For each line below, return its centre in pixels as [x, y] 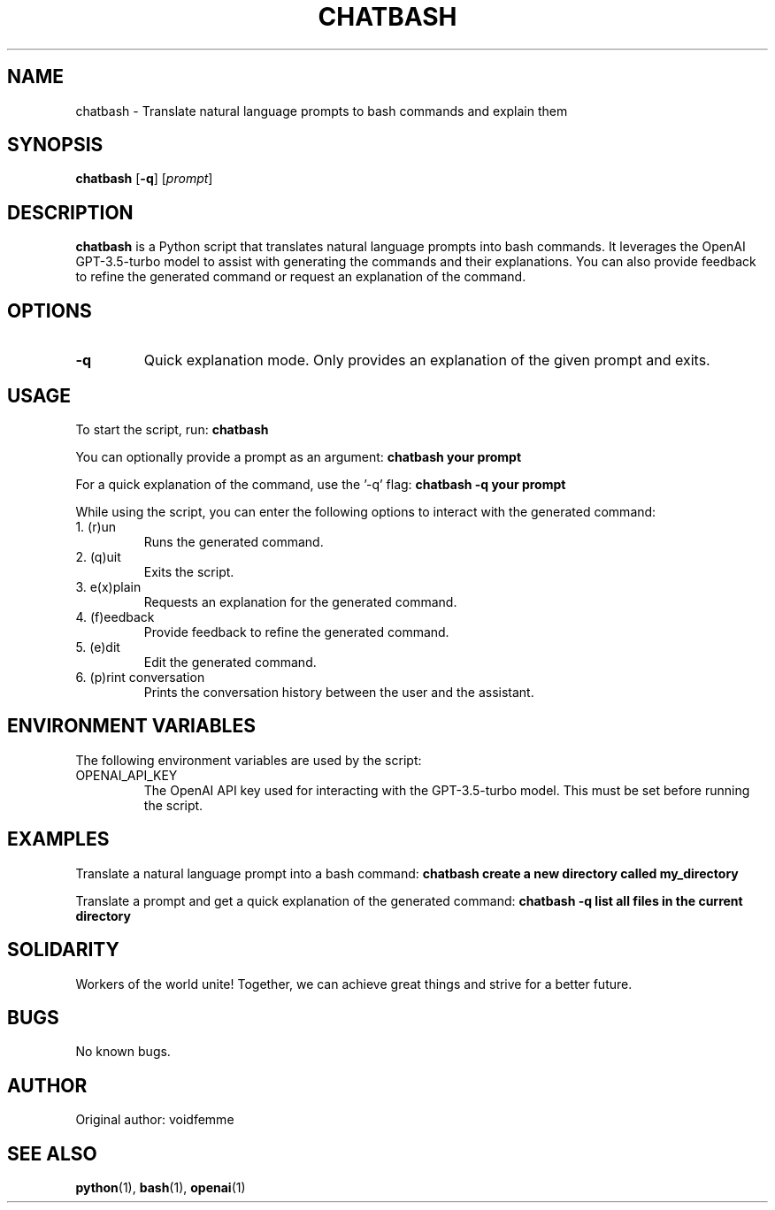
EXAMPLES [58, 839]
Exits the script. [189, 571]
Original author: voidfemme [155, 1120]
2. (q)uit [98, 556]
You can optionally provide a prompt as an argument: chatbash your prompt [299, 456]
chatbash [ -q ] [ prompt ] [144, 179]
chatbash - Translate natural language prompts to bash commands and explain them [322, 111]
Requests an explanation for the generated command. [300, 601]
